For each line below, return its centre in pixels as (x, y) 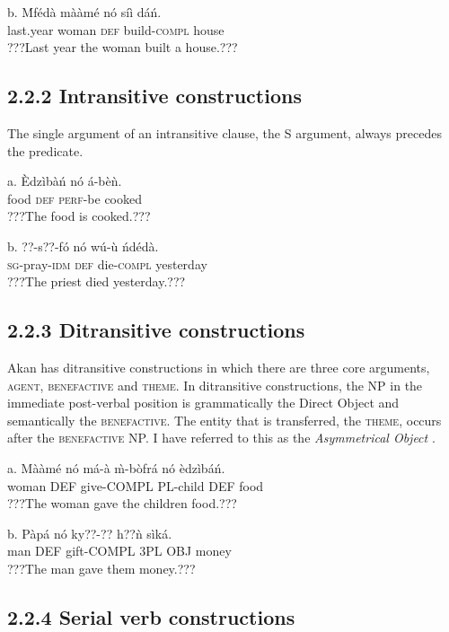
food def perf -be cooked (75, 198)
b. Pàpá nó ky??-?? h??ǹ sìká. (90, 533)
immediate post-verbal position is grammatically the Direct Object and (203, 403)
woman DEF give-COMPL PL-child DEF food (136, 485)
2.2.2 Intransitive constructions (154, 96)
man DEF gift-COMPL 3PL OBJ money (119, 551)
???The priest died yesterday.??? (97, 281)
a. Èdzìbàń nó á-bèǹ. (65, 181)
